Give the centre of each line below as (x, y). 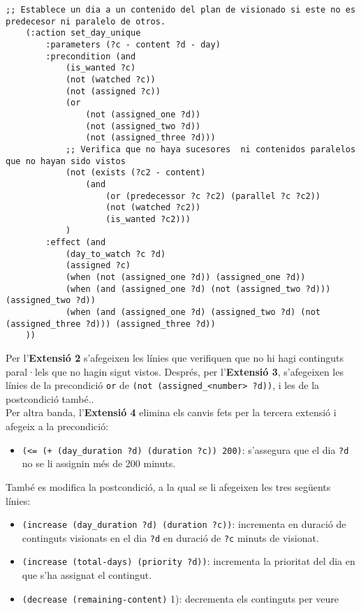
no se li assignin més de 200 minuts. (99, 463)
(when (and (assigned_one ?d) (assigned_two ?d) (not (193, 312)
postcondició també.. (50, 398)
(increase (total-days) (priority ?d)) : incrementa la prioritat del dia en (189, 561)
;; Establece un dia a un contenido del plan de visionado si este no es (181, 10)
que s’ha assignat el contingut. (87, 575)
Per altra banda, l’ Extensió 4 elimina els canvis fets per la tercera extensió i (171, 412)
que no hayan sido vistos (66, 161)
